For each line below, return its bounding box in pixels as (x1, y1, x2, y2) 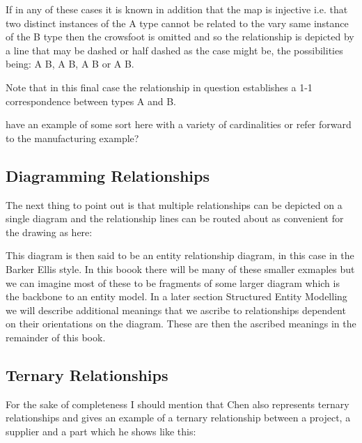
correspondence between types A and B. (6, 93, 177, 108)
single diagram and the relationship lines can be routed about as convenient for (6, 211, 344, 226)
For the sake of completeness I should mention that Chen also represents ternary (6, 396, 349, 411)
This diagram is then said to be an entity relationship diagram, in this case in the (6, 248, 354, 263)
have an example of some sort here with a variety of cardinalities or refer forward (6, 117, 352, 132)
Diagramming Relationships (6, 164, 210, 186)
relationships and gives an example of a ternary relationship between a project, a (6, 410, 351, 425)
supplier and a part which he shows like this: (6, 423, 196, 438)
